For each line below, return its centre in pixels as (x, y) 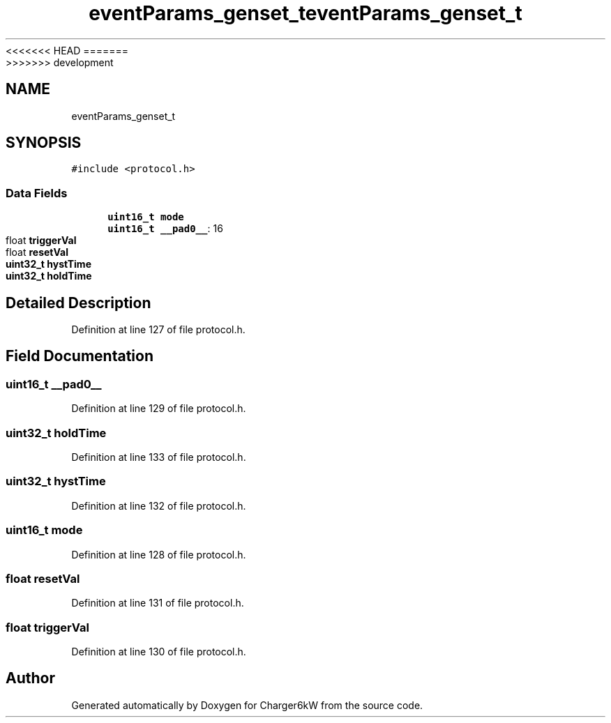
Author (30, 678)
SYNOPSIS (44, 143)
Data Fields (37, 193)
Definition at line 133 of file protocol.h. (159, 457)
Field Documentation (80, 356)
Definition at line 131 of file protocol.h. (158, 603)
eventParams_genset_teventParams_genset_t (305, 13)
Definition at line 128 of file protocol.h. (159, 554)
